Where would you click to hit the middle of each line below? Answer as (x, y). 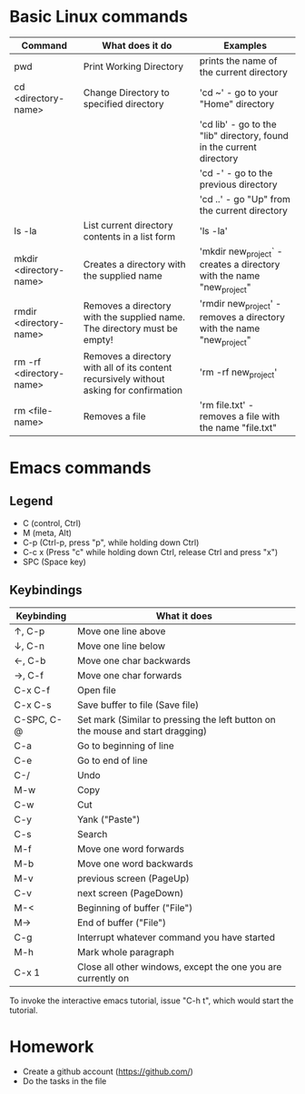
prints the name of (238, 61)
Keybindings (46, 590)
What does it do (137, 45)
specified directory (123, 103)
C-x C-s (33, 705)
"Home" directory (237, 103)
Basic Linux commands (99, 17)
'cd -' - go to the (236, 172)
